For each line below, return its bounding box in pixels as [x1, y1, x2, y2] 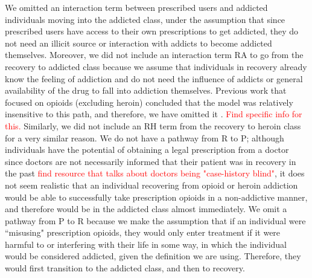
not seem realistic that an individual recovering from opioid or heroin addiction [5, 178, 298, 191]
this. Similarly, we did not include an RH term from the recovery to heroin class [5, 119, 301, 132]
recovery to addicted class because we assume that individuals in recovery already [5, 60, 307, 73]
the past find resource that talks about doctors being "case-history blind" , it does [5, 167, 305, 179]
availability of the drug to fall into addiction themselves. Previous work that [5, 84, 287, 97]
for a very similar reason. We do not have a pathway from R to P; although [5, 131, 284, 144]
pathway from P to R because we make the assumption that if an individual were [5, 214, 306, 227]
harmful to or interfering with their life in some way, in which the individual [5, 238, 287, 250]
